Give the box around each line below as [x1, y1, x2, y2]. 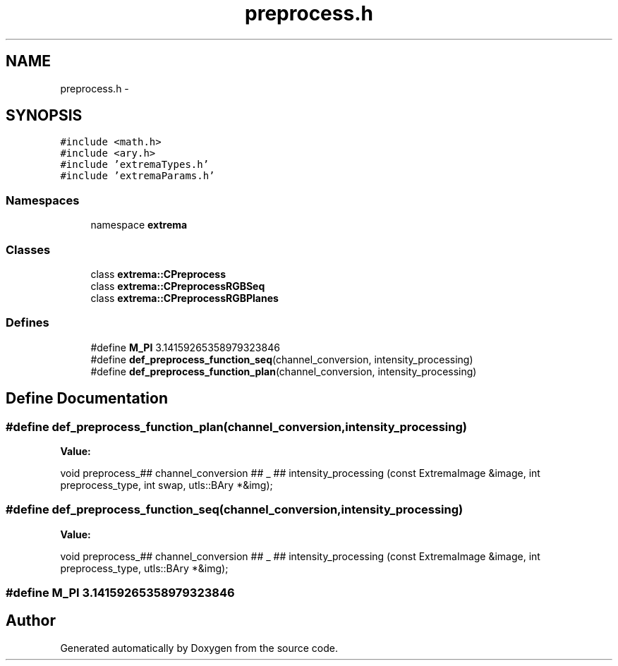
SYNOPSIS [6, 107, 83, 125]
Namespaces [6, 193, 80, 207]
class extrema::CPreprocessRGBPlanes [90, 291, 279, 304]
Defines [6, 315, 49, 330]
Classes [6, 242, 51, 257]
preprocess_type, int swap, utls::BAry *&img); [60, 478, 273, 491]
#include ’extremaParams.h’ [60, 170, 215, 182]
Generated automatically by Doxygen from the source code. [60, 641, 339, 654]
